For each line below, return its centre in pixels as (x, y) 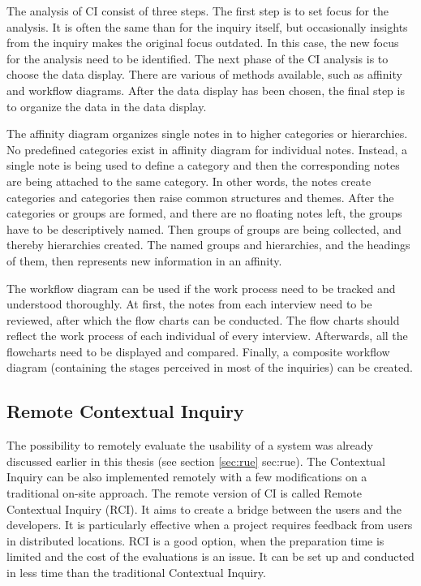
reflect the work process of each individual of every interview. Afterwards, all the (207, 336)
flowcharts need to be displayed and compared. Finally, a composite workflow (198, 351)
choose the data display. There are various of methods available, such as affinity (204, 74)
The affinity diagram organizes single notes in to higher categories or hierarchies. (207, 134)
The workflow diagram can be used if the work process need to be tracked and (201, 288)
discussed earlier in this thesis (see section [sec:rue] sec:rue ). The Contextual (196, 461)
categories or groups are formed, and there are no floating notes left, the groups (204, 213)
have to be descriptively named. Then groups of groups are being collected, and (204, 228)
